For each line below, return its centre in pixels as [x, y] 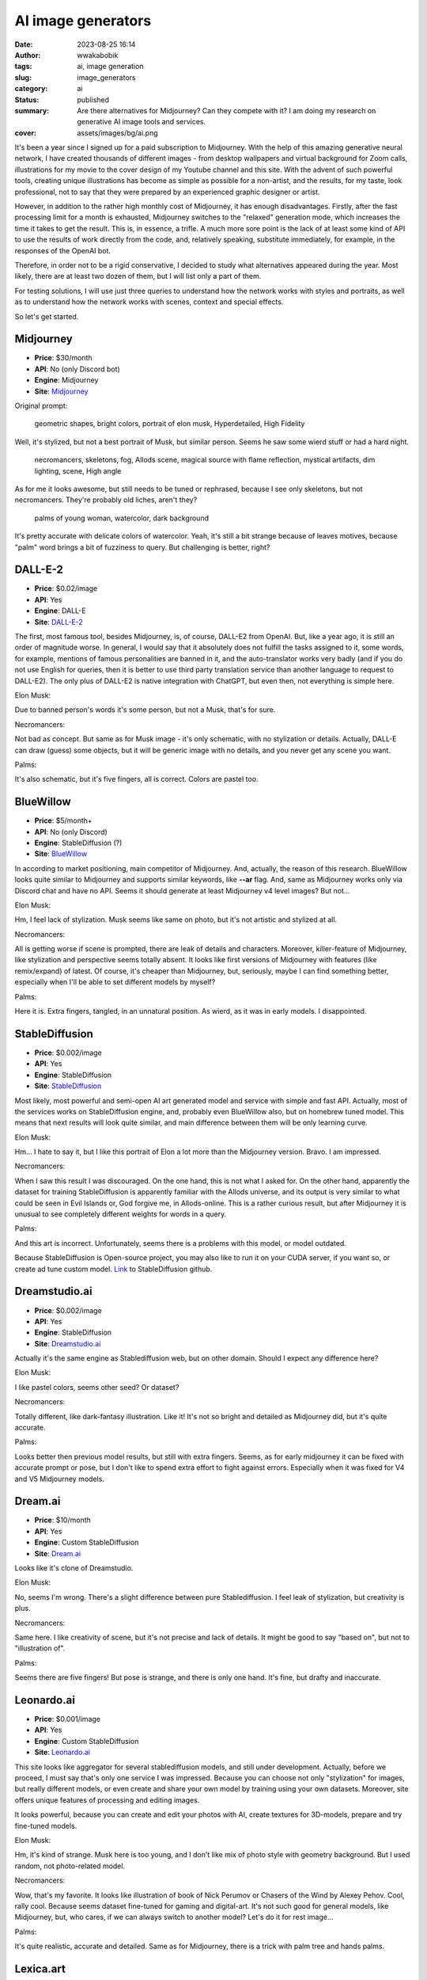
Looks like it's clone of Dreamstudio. [74, 1568]
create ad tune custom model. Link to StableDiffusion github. [113, 1269]
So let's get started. [47, 316]
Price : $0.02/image [66, 588]
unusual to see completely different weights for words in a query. [121, 1214]
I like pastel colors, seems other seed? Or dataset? [97, 1387]
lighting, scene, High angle [78, 470]
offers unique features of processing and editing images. [107, 1800]
